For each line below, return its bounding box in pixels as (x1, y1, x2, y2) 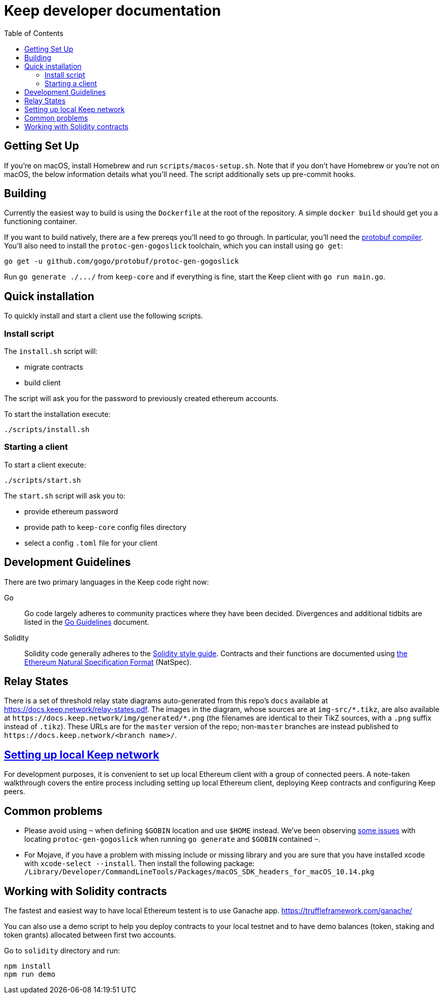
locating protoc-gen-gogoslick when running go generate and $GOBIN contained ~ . (24, 835, 321, 844)
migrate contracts (24, 363, 84, 372)
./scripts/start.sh (4, 476, 81, 484)
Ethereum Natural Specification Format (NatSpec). (24, 657, 192, 666)
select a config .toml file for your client (24, 538, 157, 547)
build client (24, 378, 61, 387)
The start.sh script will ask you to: (4, 491, 126, 500)
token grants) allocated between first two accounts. (4, 931, 176, 939)
